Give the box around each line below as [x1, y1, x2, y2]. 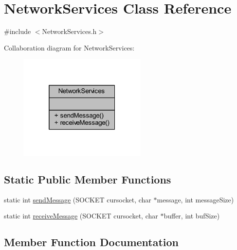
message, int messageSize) [157, 194, 234, 204]
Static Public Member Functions [4, 171, 171, 186]
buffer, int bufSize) [164, 211, 220, 221]
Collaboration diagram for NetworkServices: [4, 42, 135, 52]
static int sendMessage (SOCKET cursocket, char [4, 194, 151, 204]
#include [4, 26, 31, 36]
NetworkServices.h [42, 26, 97, 36]
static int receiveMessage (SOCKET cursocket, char [4, 211, 158, 221]
